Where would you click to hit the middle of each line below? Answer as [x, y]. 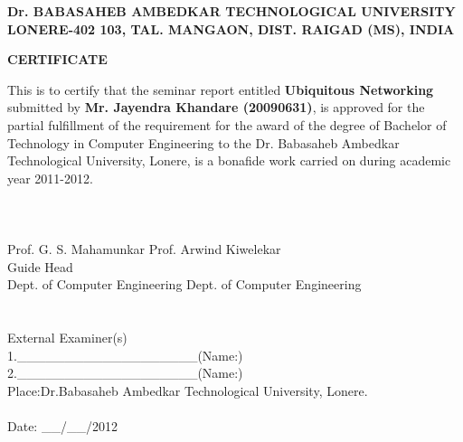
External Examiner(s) [67, 338]
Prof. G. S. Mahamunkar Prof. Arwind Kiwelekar [144, 249]
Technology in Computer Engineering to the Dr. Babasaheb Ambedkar [203, 142]
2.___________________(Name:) [125, 373]
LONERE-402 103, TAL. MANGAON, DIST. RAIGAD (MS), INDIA [231, 28]
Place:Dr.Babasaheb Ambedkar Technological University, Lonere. [188, 390]
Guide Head [40, 266]
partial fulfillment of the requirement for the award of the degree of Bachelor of [227, 124]
